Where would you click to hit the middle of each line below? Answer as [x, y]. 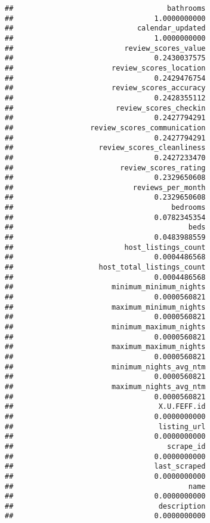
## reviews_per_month [105, 187]
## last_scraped [105, 467]
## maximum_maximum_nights [105, 347]
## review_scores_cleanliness [105, 148]
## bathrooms [105, 8]
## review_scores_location [105, 68]
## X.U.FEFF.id [105, 407]
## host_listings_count [105, 247]
